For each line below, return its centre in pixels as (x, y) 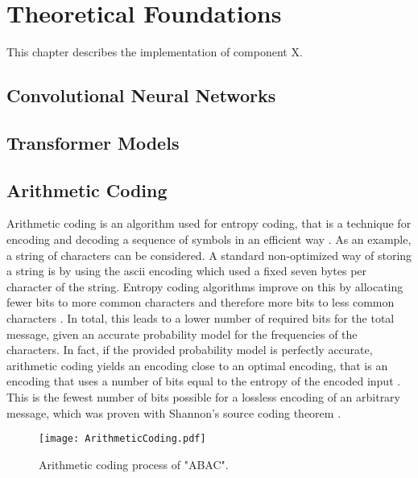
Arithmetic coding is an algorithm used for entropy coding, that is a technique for (209, 223)
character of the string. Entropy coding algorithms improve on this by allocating (205, 286)
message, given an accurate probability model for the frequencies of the (182, 334)
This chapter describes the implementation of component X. (155, 52)
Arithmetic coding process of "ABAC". (134, 464)
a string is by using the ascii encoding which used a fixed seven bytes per (187, 271)
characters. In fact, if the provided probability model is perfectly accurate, (190, 350)
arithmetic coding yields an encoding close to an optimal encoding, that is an (197, 365)
